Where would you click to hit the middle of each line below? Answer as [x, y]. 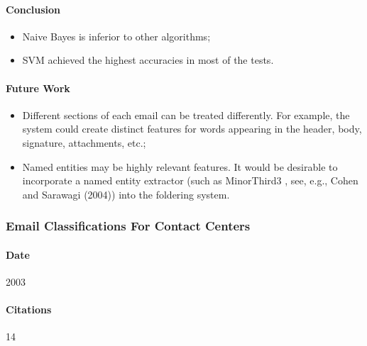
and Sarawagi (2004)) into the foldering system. [126, 194]
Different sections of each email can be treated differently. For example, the [186, 115]
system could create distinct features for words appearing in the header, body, [192, 129]
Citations [29, 309]
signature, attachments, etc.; [84, 142]
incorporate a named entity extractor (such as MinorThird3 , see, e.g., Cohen [190, 180]
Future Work [38, 88]
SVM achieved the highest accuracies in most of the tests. [148, 60]
